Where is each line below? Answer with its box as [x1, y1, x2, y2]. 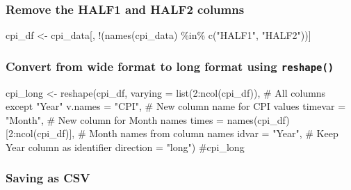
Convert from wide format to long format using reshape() [6, 57, 334, 74]
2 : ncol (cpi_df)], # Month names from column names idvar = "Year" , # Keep [8, 126, 338, 141]
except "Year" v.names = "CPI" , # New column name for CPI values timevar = [6, 99, 346, 113]
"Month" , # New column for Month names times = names [6, 112, 254, 127]
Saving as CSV [6, 169, 90, 187]
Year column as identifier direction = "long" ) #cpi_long [6, 139, 245, 154]
